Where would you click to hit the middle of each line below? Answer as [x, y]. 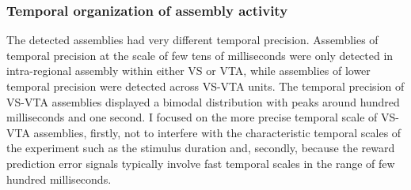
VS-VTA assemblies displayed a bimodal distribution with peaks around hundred [203, 101]
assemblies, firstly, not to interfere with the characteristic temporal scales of [217, 132]
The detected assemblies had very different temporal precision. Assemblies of [192, 40]
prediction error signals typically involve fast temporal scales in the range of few [201, 163]
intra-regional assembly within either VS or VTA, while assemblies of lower [188, 71]
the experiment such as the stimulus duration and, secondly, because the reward [201, 148]
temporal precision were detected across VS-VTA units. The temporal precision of [205, 86]
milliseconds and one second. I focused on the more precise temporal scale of [192, 117]
